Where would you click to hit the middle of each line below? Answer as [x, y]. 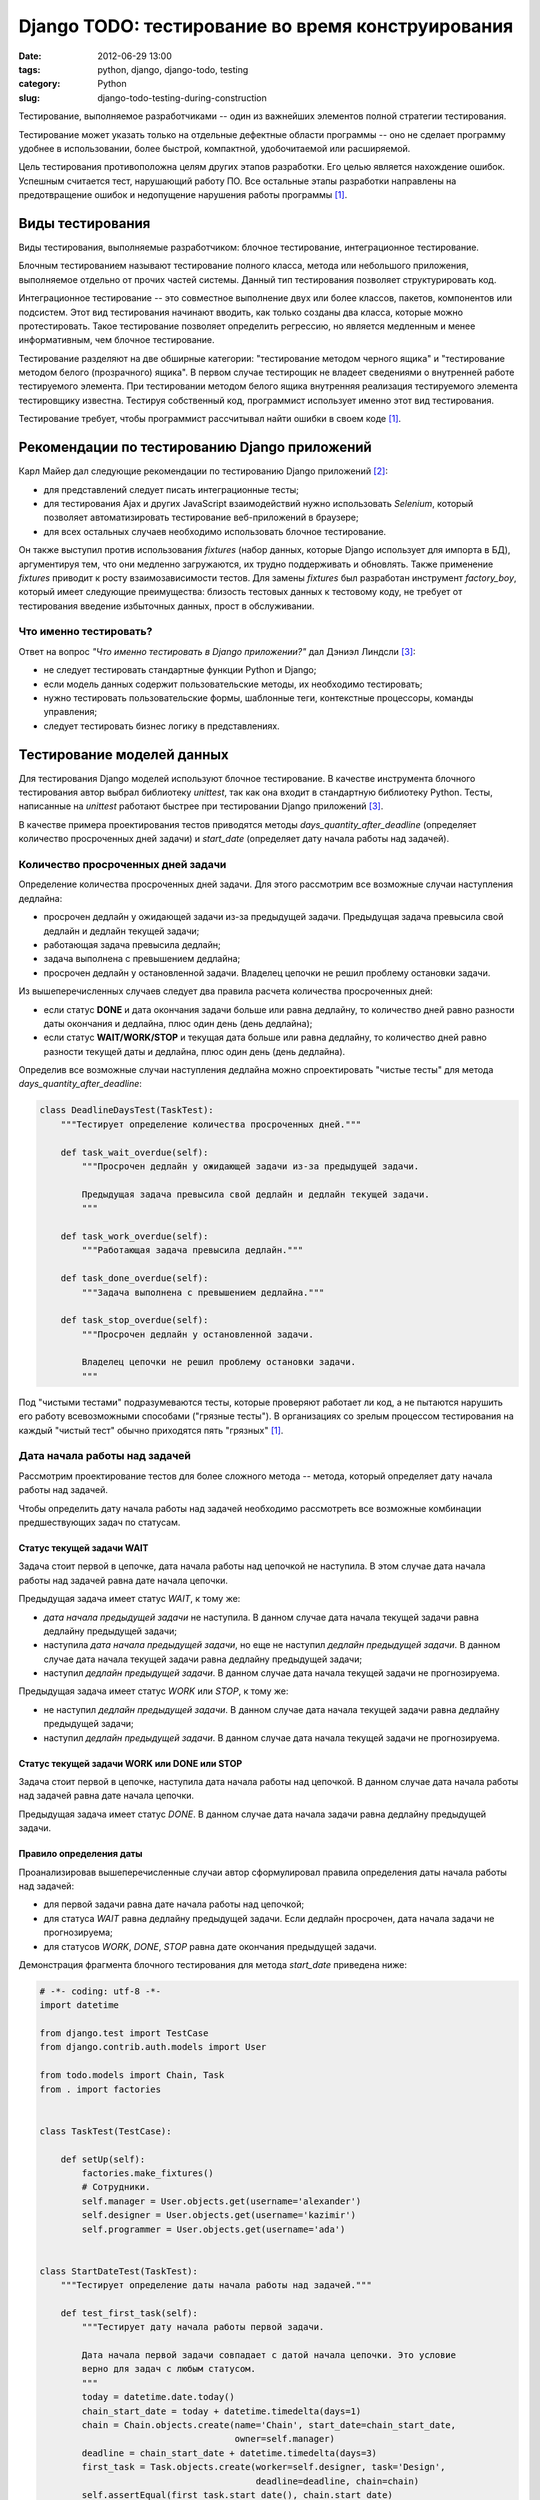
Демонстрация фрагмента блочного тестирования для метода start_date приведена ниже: [213, 1964]
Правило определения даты [80, 1854]
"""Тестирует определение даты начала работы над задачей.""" [216, 2285]
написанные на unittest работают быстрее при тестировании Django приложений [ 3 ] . [201, 806]
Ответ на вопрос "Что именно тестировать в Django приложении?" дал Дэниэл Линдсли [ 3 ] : [217, 651]
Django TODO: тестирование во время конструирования [266, 26]
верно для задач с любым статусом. [169, 2369]
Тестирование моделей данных [123, 754]
